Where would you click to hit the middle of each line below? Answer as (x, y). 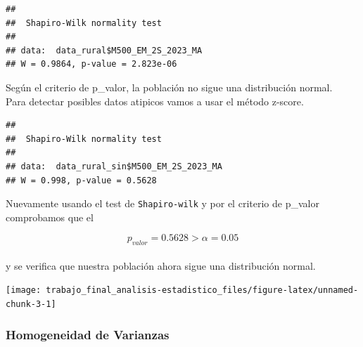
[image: (24, 290)
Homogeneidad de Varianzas (88, 334)
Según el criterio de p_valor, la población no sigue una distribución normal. (169, 87)
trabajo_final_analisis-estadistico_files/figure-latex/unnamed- (202, 290)
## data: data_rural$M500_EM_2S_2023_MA (104, 50)
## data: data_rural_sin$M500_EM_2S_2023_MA (114, 166)
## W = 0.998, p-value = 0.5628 (81, 180)
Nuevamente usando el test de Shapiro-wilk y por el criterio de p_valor (163, 203)
